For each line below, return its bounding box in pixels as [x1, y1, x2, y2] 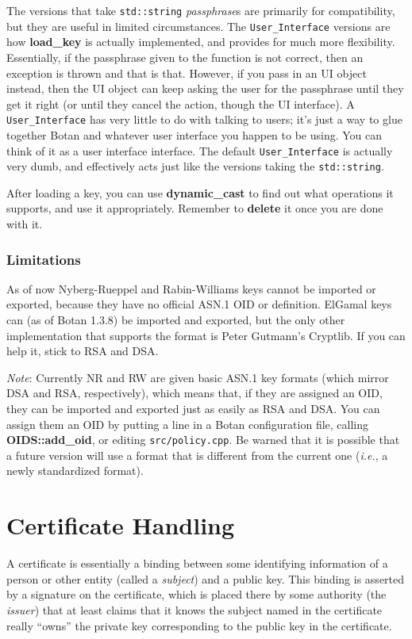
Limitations [6, 249, 81, 269]
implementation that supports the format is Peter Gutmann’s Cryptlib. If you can [6, 327, 406, 343]
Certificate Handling [6, 509, 235, 541]
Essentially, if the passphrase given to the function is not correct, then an [6, 48, 364, 65]
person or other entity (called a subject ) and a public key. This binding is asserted [6, 570, 405, 587]
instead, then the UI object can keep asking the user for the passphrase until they [6, 80, 404, 97]
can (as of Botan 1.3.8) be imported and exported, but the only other [6, 312, 345, 328]
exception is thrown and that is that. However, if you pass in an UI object [6, 64, 367, 81]
